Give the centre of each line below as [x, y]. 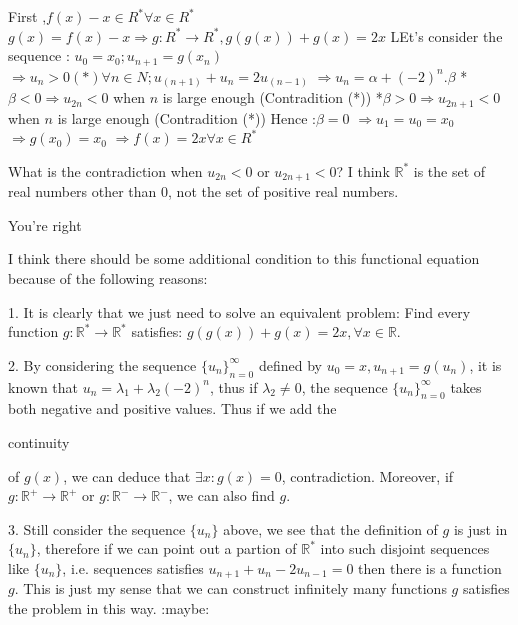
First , [27, 16]
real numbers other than [82, 191]
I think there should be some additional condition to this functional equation [244, 258]
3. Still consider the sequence [97, 528]
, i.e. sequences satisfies [133, 567]
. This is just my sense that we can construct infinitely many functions [230, 588]
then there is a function [430, 567]
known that [43, 386]
